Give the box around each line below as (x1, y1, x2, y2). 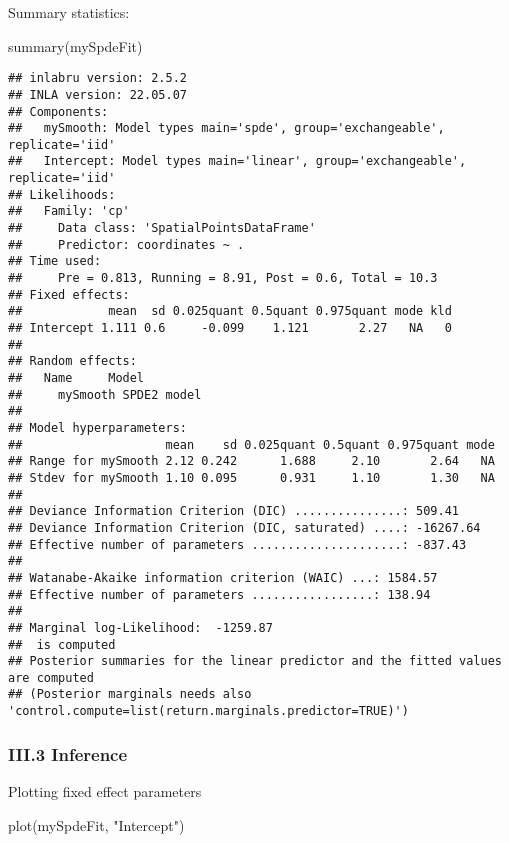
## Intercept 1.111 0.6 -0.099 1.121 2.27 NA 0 (8, 321, 452, 336)
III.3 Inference (8, 741, 128, 766)
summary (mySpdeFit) (8, 35, 143, 56)
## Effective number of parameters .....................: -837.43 (8, 537, 467, 552)
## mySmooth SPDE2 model (8, 387, 202, 402)
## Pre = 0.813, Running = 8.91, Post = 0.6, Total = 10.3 (8, 271, 438, 286)
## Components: (8, 104, 109, 119)
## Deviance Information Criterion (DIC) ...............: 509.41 (8, 504, 460, 519)
